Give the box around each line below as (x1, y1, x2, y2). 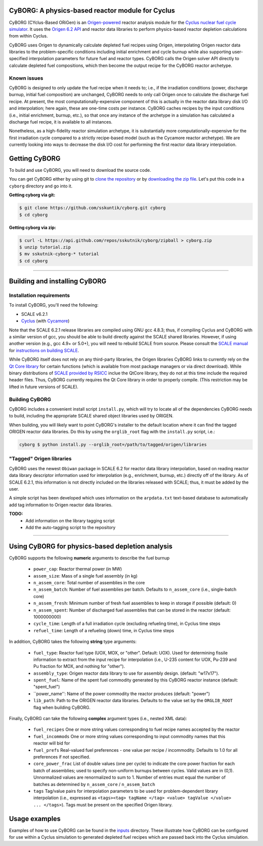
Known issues (9, 75, 43, 82)
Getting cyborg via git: (9, 192, 56, 198)
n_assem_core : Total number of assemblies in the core (33, 580, 145, 585)
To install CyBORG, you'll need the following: (9, 302, 99, 308)
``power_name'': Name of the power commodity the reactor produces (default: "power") (33, 691, 210, 697)
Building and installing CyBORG (9, 277, 107, 286)
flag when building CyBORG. (33, 704, 91, 710)
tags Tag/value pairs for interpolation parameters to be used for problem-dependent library (33, 788, 218, 794)
